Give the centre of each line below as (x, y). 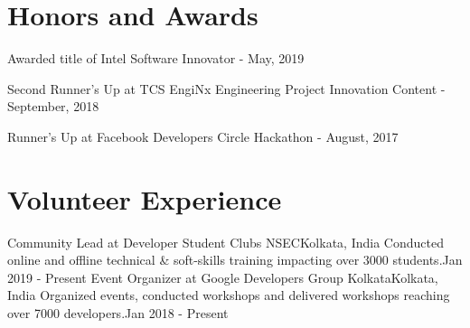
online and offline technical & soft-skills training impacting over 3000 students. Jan (235, 260)
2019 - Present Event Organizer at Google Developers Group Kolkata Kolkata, (223, 277)
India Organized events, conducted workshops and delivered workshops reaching (229, 295)
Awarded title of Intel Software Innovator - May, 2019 (156, 58)
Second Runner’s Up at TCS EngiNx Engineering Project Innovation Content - (226, 88)
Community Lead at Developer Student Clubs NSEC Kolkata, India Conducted (226, 242)
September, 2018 (53, 106)
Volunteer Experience (145, 198)
